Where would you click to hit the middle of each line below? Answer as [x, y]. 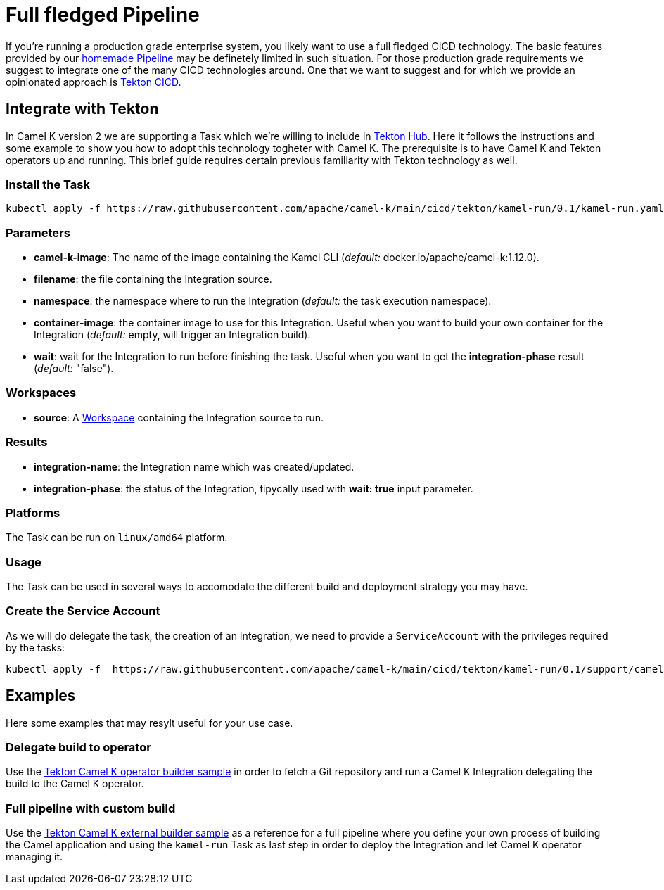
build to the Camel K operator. [75, 784]
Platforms [33, 513]
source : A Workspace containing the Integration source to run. [179, 417]
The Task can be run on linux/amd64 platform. [117, 538]
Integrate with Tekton [82, 109]
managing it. [34, 857]
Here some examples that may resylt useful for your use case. [149, 723]
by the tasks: [36, 647]
